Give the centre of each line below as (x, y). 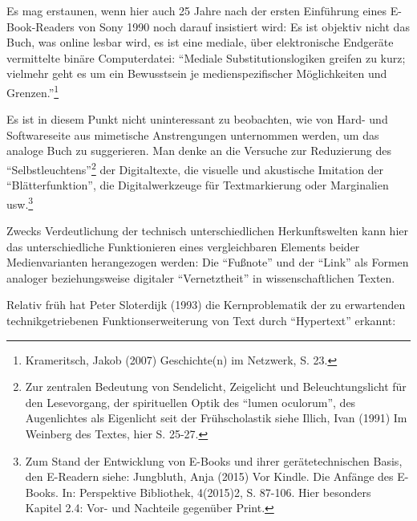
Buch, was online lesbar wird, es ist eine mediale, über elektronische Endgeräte (200, 42)
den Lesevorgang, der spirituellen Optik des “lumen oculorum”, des (190, 402)
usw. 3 (20, 202)
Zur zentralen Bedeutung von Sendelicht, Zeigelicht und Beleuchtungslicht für (216, 387)
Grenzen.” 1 (33, 91)
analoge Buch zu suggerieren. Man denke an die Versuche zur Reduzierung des (199, 151)
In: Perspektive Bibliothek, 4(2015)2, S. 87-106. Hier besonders (217, 492)
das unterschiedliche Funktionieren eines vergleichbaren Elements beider (183, 246)
